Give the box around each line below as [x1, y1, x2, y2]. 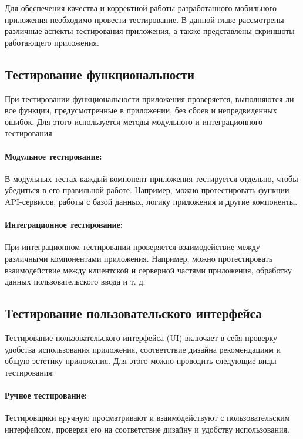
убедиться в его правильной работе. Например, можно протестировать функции [5, 184, 289, 196]
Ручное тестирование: [5, 389, 87, 401]
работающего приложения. [5, 36, 99, 48]
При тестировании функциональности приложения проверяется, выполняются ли [5, 92, 294, 104]
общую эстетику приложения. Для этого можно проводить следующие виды [5, 354, 277, 367]
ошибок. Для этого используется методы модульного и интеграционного [5, 115, 263, 127]
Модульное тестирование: [5, 150, 102, 162]
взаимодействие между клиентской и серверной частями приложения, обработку [5, 264, 292, 276]
